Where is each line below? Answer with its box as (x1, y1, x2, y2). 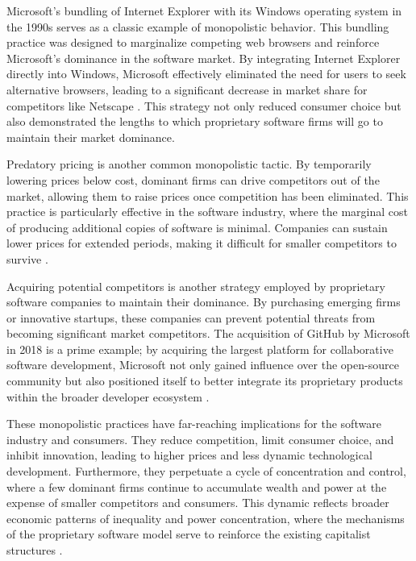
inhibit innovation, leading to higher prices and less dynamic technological (6, 447, 372, 463)
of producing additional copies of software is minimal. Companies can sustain (6, 218, 388, 235)
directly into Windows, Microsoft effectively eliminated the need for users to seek (6, 65, 406, 82)
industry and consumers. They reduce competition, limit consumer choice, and (6, 430, 394, 447)
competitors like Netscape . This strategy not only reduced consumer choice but (6, 97, 401, 114)
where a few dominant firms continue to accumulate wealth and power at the (6, 478, 387, 495)
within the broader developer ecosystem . (6, 388, 210, 405)
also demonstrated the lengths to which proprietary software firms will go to (6, 113, 383, 130)
